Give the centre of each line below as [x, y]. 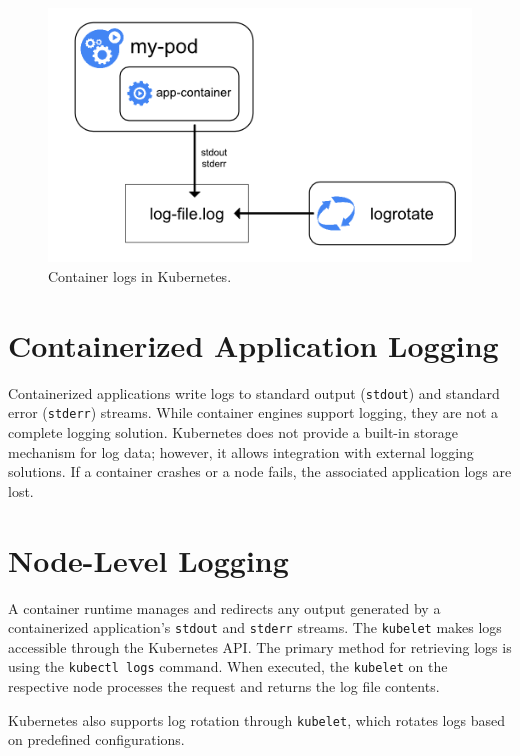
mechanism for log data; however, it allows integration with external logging [241, 451]
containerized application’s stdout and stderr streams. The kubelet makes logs [255, 627]
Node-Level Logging [148, 559]
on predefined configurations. [96, 739]
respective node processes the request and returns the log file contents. [224, 686]
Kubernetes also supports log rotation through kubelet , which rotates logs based [256, 719]
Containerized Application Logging [253, 344]
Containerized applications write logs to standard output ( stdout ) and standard [254, 392]
